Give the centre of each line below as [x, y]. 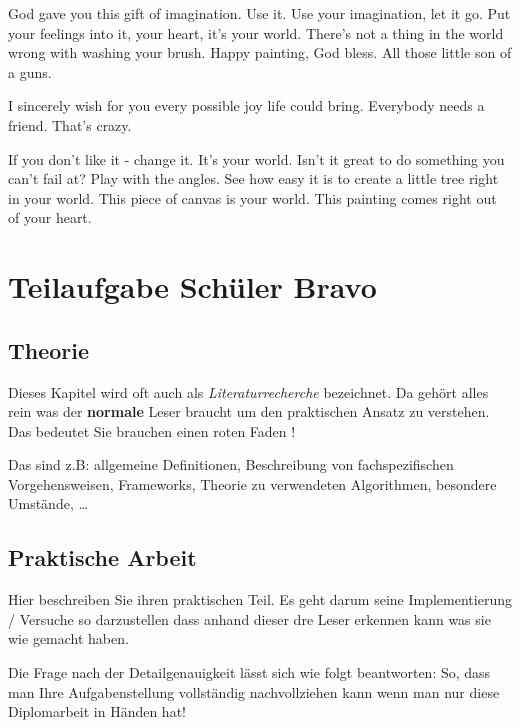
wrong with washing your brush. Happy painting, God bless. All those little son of [260, 52]
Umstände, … [48, 503]
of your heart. [50, 217]
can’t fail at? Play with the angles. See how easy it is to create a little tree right [253, 178]
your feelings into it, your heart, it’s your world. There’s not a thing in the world [256, 32]
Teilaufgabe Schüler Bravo [192, 286]
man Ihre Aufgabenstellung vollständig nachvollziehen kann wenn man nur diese [254, 691]
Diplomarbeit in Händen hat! [97, 711]
